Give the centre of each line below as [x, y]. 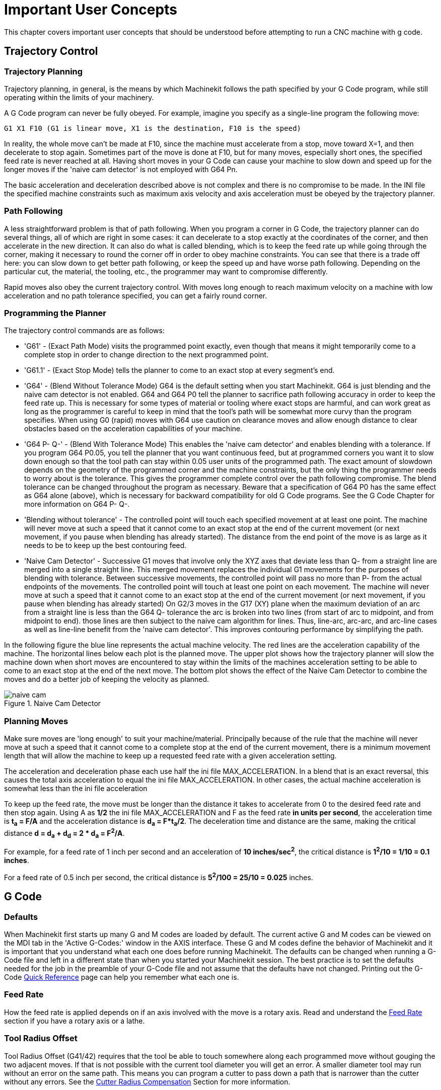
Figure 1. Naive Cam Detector [53, 704]
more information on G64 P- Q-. [77, 504]
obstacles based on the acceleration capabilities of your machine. [133, 429]
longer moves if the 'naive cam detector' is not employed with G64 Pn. [121, 169]
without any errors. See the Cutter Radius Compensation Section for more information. [147, 1081]
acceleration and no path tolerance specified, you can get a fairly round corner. [136, 295]
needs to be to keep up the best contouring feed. [105, 546]
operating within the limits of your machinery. [79, 97]
